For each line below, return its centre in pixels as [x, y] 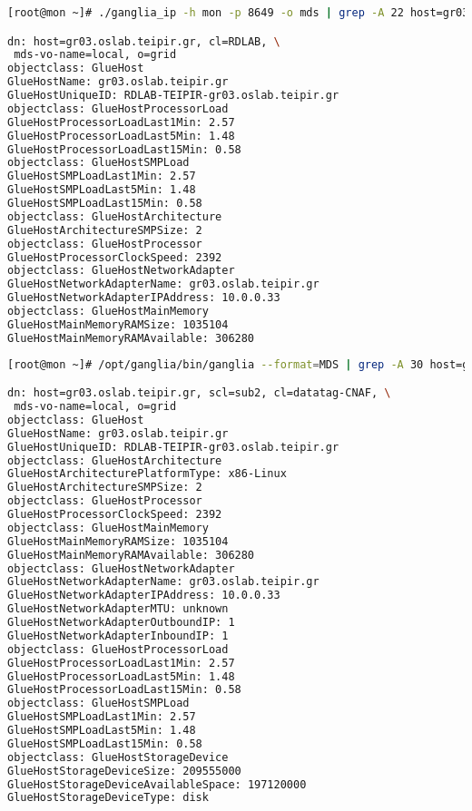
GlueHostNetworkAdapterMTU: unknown [118, 609]
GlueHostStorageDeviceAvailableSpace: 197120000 [157, 784]
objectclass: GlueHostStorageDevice [118, 757]
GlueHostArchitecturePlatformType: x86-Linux [147, 474]
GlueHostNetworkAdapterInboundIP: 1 [118, 635]
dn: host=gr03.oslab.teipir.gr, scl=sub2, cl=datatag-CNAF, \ [199, 393]
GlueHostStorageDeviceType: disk [108, 798]
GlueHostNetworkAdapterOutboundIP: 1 [121, 623]
